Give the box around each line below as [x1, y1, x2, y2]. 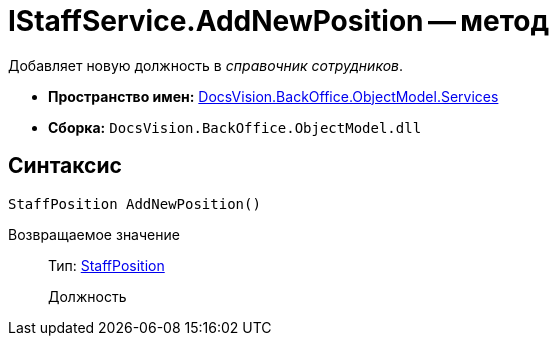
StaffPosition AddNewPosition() [8, 195, 261, 212]
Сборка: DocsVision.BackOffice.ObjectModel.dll [48, 118, 422, 136]
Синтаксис [8, 153, 122, 179]
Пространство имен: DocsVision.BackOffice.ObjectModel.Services [48, 87, 499, 105]
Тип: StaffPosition [48, 256, 165, 274]
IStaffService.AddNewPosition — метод [8, 4, 549, 38]
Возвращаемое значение [8, 225, 180, 243]
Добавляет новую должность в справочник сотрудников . [8, 56, 404, 74]
